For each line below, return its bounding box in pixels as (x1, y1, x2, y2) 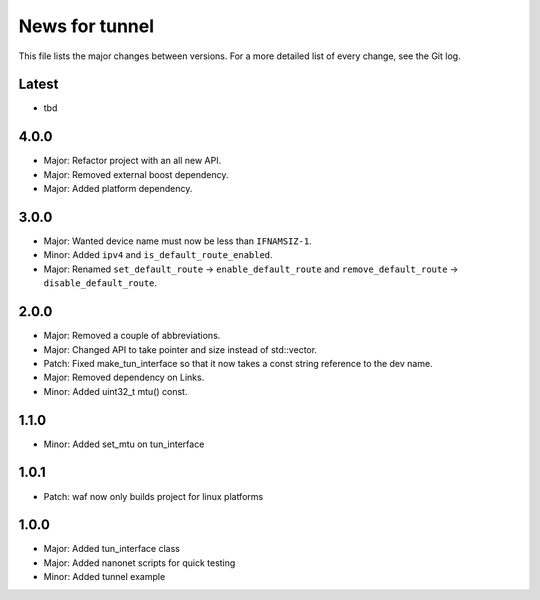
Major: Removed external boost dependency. (43, 168, 229, 180)
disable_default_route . (43, 277, 158, 289)
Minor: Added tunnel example (43, 571, 166, 583)
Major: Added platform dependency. (43, 183, 193, 195)
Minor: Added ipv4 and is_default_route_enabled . (43, 249, 274, 261)
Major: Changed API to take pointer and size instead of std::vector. (43, 343, 318, 355)
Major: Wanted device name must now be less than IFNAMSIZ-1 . (43, 235, 312, 247)
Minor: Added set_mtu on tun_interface (43, 438, 205, 450)
